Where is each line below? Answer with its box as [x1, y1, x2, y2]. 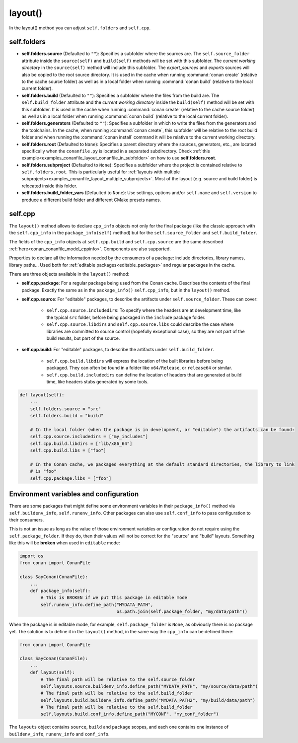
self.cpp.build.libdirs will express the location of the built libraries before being [46, 358, 223, 364]
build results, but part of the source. [46, 335, 120, 341]
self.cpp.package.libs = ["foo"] [30, 475, 112, 481]
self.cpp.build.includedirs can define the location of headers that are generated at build [46, 371, 242, 377]
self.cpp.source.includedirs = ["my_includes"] [30, 434, 149, 440]
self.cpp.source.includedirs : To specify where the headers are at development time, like [46, 307, 241, 313]
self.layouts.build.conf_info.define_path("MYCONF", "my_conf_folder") [40, 711, 219, 717]
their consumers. [9, 517, 44, 522]
